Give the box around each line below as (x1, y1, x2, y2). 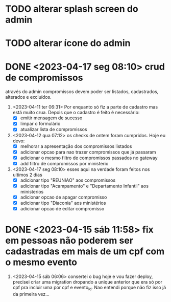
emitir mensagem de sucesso (20, 115, 83, 121)
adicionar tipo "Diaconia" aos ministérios (20, 200, 106, 206)
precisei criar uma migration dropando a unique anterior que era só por (12, 279, 162, 285)
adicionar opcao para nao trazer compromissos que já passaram (20, 149, 157, 155)
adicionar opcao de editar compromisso (20, 206, 105, 211)
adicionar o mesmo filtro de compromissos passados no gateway (20, 155, 158, 161)
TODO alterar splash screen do (5, 3, 139, 15)
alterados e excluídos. (5, 94, 52, 100)
